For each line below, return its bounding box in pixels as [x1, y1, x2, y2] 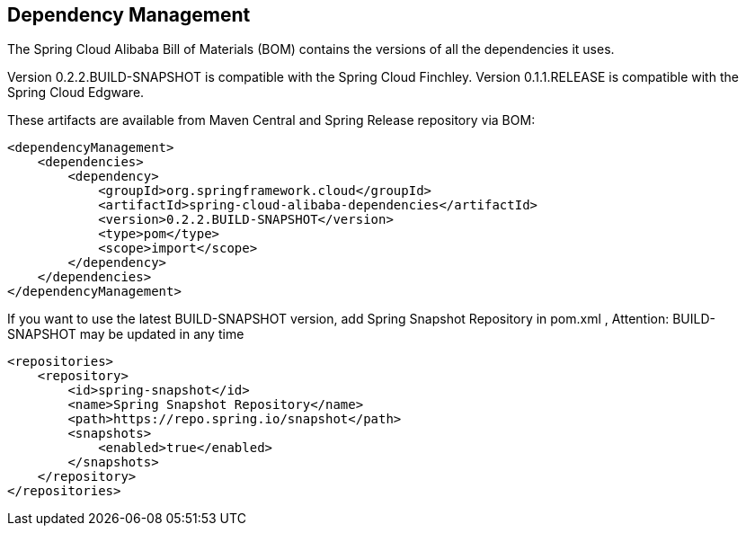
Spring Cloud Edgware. [7, 84, 145, 101]
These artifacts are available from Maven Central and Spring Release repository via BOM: [7, 112, 536, 129]
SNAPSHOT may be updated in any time [7, 326, 244, 342]
